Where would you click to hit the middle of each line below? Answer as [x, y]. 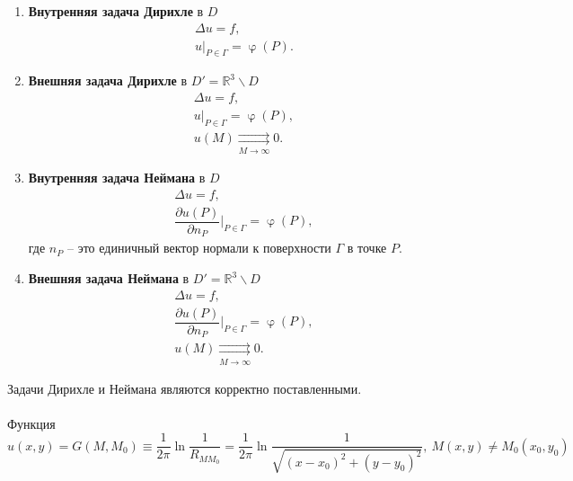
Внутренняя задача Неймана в [117, 178]
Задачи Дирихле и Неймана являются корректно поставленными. [185, 388]
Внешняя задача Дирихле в [108, 80]
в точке [367, 248]
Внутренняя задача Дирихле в [116, 11]
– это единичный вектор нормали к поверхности [199, 248]
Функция [31, 423]
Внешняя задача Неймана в [109, 278]
